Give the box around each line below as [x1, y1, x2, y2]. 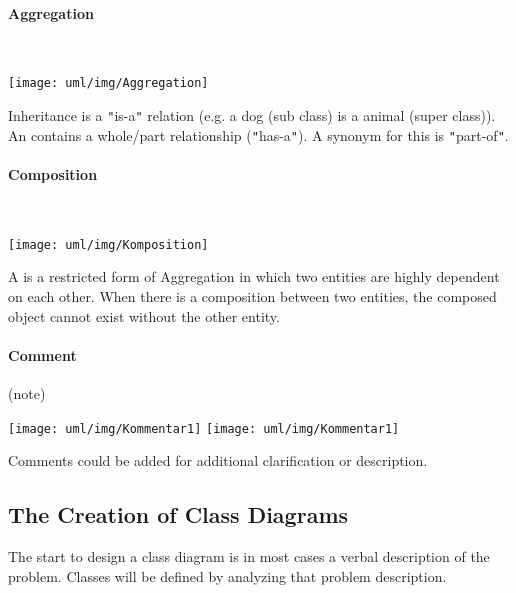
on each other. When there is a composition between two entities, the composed [8, 286, 497, 306]
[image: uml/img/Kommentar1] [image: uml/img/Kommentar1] [8, 421, 400, 436]
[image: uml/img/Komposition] [8, 237, 209, 252]
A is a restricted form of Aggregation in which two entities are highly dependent [8, 266, 500, 287]
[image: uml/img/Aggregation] [8, 76, 209, 91]
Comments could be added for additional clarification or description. [8, 450, 428, 471]
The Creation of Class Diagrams [8, 499, 349, 530]
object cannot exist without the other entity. [8, 305, 280, 326]
